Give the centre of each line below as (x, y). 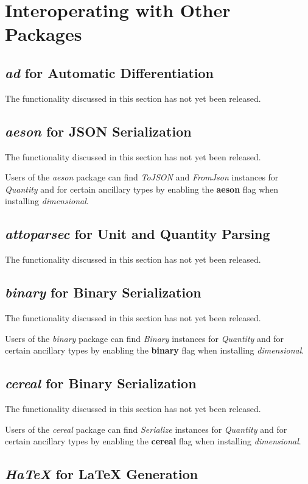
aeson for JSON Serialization (98, 131)
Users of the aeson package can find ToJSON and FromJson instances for (142, 177)
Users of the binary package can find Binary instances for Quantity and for (145, 338)
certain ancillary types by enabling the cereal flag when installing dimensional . (153, 441)
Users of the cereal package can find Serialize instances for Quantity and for (146, 429)
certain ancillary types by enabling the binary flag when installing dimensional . (155, 350)
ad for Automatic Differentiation (110, 72)
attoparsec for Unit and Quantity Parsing (138, 234)
